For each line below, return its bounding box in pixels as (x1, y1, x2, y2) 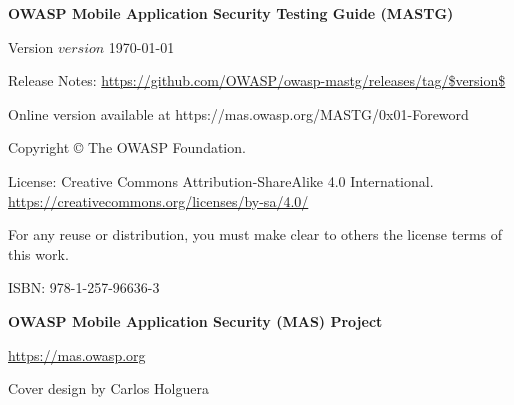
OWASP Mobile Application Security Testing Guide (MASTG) (8, 3, 454, 23)
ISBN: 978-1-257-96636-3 (8, 277, 160, 298)
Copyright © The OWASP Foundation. (8, 137, 246, 158)
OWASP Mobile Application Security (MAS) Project (8, 310, 383, 331)
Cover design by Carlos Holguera (8, 378, 209, 399)
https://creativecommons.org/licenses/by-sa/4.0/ (8, 190, 309, 211)
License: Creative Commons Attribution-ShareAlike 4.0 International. (8, 170, 434, 191)
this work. (8, 243, 69, 264)
